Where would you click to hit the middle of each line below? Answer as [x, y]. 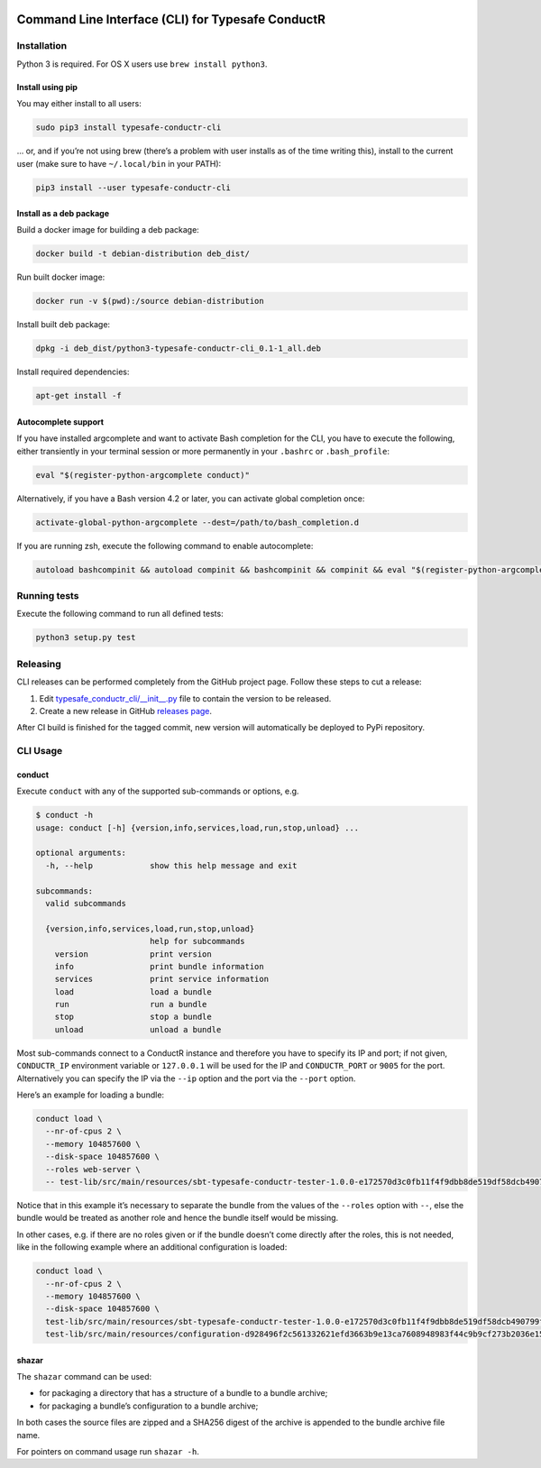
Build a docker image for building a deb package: [108, 230]
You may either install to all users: [79, 104]
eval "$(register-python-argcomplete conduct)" [142, 475]
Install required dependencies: [73, 372]
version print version [133, 954]
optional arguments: [81, 853]
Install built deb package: [64, 325]
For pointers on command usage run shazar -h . [108, 1451]
